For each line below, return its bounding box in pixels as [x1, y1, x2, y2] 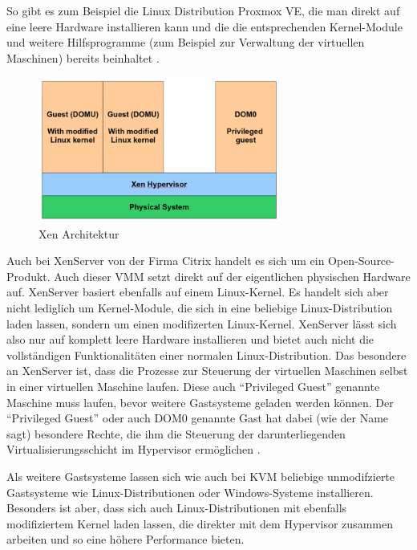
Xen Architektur [38, 225, 119, 242]
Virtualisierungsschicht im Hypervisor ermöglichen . [6, 441, 261, 458]
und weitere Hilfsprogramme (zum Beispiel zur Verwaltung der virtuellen [6, 34, 365, 51]
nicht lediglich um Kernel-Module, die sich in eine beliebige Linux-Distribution [6, 299, 393, 316]
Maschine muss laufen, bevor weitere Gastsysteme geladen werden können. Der [6, 393, 394, 410]
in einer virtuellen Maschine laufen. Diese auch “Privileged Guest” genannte [6, 377, 380, 394]
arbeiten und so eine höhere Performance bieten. [6, 531, 245, 548]
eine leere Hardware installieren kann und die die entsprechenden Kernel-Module [6, 18, 403, 35]
